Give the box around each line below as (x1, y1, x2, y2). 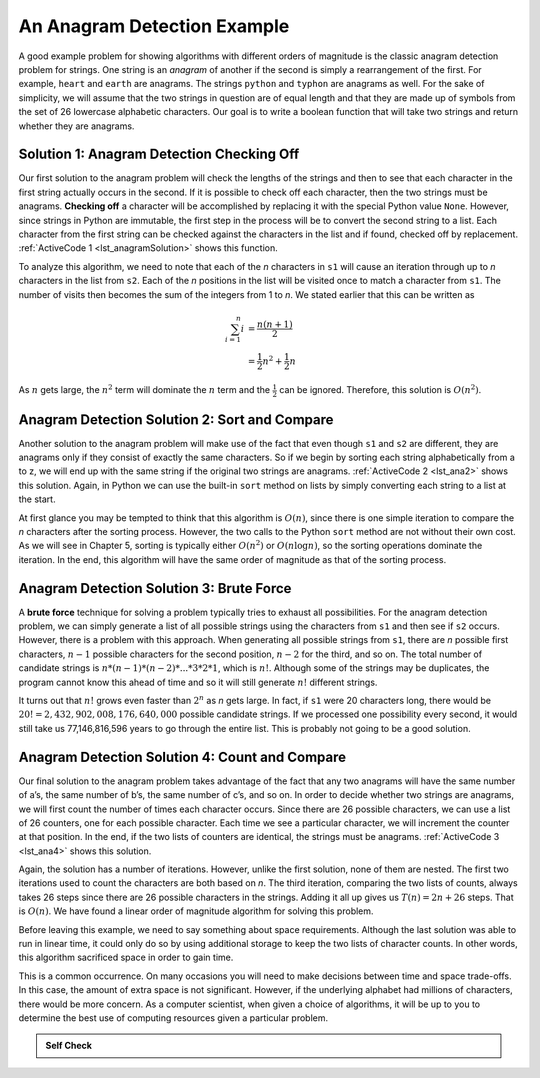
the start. (18, 493, 56, 505)
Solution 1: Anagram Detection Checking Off (18, 146, 300, 163)
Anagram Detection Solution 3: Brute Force (18, 580, 292, 597)
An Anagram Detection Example (18, 15, 290, 37)
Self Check (45, 1040, 92, 1052)
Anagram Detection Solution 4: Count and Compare (18, 748, 347, 765)
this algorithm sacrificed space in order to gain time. (18, 951, 234, 964)
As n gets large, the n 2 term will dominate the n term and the (18, 383, 271, 396)
